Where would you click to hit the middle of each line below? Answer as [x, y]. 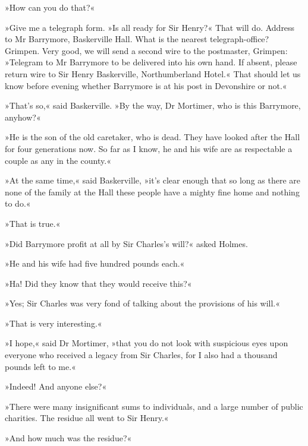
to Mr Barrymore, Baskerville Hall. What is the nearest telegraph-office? [137, 39]
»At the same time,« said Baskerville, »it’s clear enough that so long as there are [153, 180]
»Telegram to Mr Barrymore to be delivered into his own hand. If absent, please [151, 62]
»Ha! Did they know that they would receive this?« [98, 283]
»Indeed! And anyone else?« [56, 386]
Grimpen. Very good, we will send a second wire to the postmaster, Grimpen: [146, 50]
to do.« [18, 203]
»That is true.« [33, 223]
